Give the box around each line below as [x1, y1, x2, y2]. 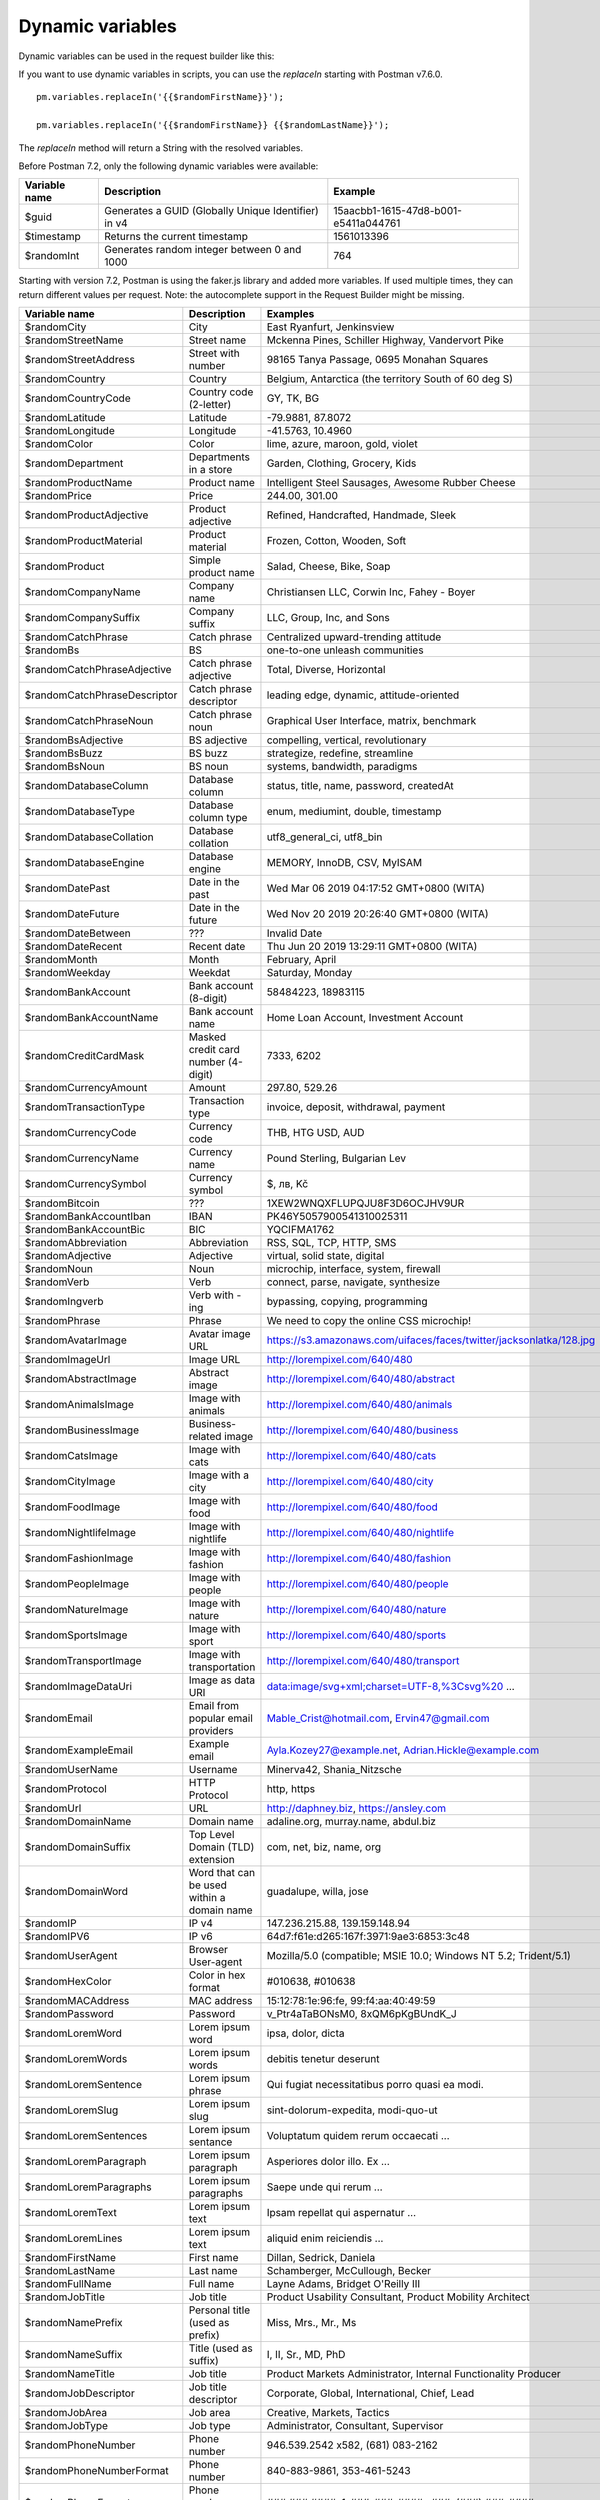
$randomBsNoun [24, 760, 105, 774]
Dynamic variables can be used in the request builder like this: [18, 50, 275, 62]
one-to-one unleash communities [266, 643, 424, 657]
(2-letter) [188, 398, 232, 412]
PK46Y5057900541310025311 [266, 1210, 408, 1224]
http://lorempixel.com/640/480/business [266, 1423, 459, 1437]
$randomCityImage [24, 1475, 116, 1489]
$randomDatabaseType [24, 805, 135, 819]
